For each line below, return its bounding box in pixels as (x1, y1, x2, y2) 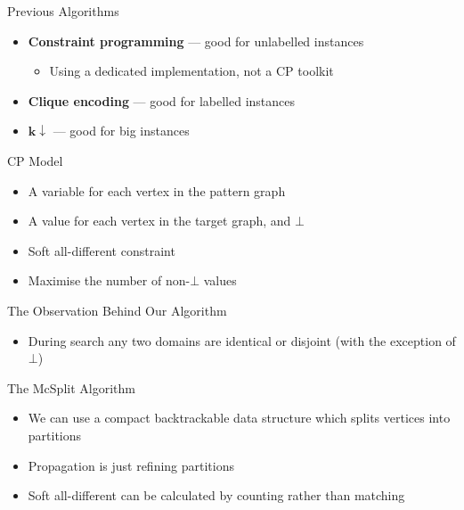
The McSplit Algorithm (7, 378, 135, 397)
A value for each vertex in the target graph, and (28, 211, 291, 230)
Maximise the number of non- (28, 271, 191, 290)
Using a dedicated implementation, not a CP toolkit (49, 62, 334, 80)
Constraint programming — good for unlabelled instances (28, 31, 364, 50)
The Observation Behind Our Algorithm (7, 300, 227, 319)
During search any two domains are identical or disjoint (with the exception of (28, 331, 456, 350)
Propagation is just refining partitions (28, 456, 235, 474)
